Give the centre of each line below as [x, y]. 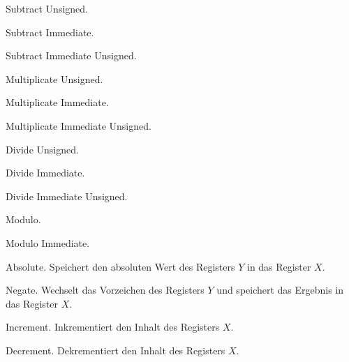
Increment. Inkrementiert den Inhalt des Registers [113, 327]
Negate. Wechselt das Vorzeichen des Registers [105, 290]
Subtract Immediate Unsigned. [71, 55]
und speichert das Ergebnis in [280, 290]
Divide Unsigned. [42, 149]
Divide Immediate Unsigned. [67, 196]
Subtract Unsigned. [47, 8]
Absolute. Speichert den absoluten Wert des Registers [120, 266]
